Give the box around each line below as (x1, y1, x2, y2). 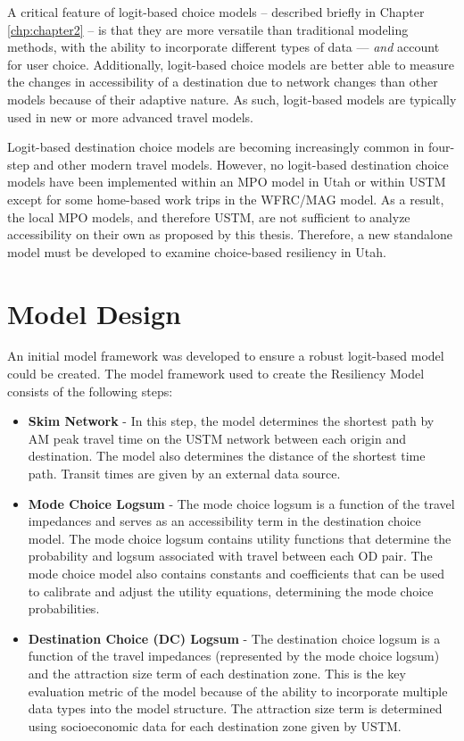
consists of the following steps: (7, 381, 173, 400)
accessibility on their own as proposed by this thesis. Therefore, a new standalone (7, 225, 452, 244)
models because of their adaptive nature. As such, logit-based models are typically (7, 89, 457, 108)
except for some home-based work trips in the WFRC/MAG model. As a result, (7, 189, 444, 208)
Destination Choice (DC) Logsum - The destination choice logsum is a (28, 629, 441, 647)
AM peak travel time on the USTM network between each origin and (28, 429, 407, 447)
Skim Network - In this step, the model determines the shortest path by (28, 412, 435, 430)
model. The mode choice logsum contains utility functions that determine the (28, 529, 452, 547)
